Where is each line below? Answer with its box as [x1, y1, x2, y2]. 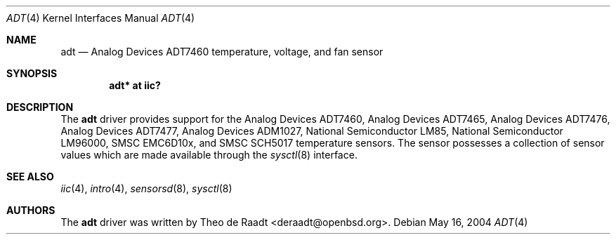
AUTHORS [6, 204, 55, 216]
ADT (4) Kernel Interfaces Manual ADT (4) [6, 12, 195, 24]
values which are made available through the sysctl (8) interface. [60, 149, 358, 161]
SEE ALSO [6, 171, 54, 182]
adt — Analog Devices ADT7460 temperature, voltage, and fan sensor [60, 46, 384, 58]
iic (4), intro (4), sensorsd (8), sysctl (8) [60, 182, 232, 194]
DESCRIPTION [6, 101, 74, 113]
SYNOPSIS [6, 67, 58, 79]
